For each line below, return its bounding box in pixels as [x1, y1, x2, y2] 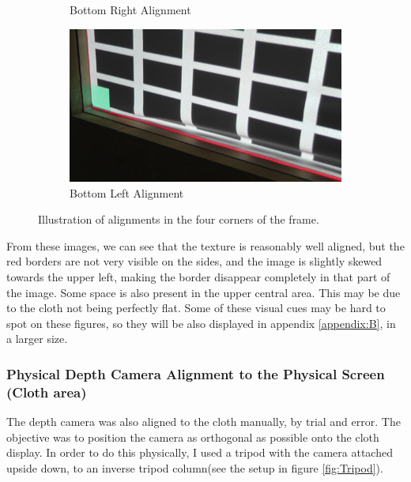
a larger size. [6, 330, 68, 347]
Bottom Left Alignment [70, 184, 184, 201]
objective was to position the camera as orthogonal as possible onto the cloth [6, 428, 379, 445]
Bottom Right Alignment [70, 2, 191, 17]
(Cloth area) [6, 382, 87, 401]
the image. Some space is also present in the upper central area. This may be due [6, 284, 401, 300]
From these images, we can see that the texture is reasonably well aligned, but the [6, 237, 405, 254]
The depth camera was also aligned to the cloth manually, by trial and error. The [6, 413, 401, 430]
